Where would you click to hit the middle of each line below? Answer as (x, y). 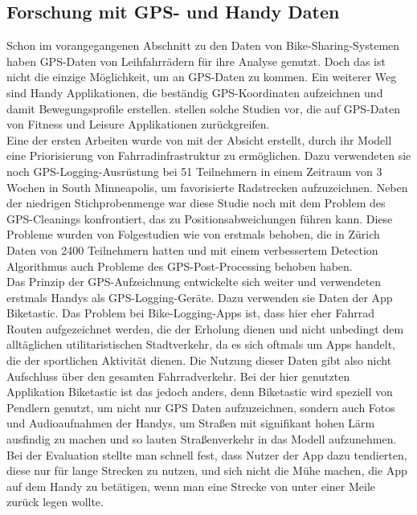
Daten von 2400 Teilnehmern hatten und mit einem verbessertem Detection (192, 249)
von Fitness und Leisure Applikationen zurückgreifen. (138, 124)
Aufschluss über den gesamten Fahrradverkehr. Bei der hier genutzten (178, 376)
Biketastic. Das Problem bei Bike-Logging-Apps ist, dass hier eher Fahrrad (190, 313)
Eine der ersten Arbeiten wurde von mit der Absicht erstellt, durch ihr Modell (199, 139)
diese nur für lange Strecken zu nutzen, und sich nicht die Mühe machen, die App (207, 470)
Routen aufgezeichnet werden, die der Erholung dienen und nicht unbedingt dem (205, 328)
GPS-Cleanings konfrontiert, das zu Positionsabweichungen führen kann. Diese (200, 218)
